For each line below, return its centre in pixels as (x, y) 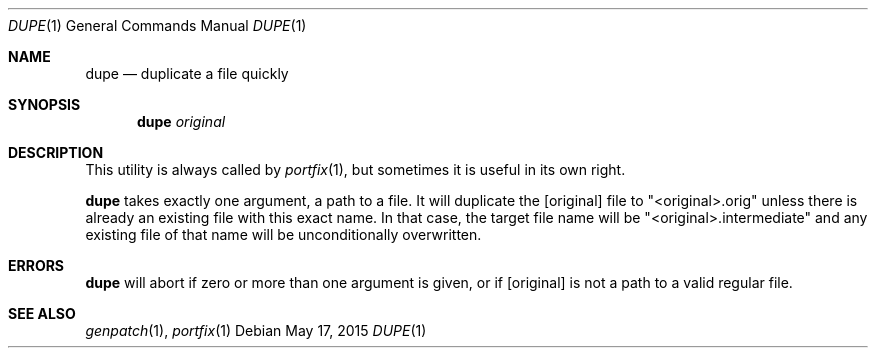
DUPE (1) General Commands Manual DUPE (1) (157, 25)
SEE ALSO (42, 313)
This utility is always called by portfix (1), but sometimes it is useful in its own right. (355, 169)
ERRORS (36, 265)
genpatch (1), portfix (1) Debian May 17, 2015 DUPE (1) (256, 330)
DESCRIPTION (56, 152)
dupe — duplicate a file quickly (187, 73)
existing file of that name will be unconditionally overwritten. (283, 234)
